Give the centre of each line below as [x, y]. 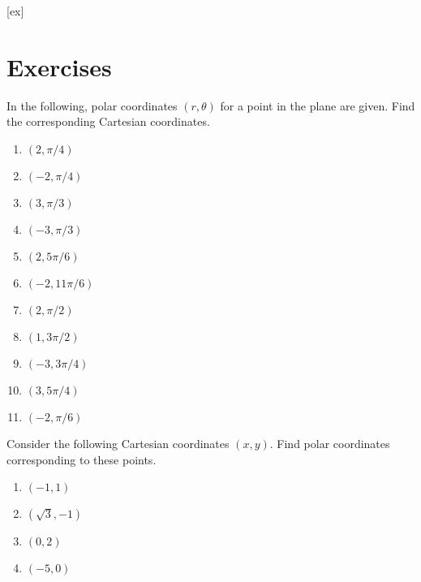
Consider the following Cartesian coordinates [118, 443]
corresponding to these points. [82, 459]
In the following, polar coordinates [92, 105]
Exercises [59, 66]
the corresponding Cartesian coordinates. [108, 121]
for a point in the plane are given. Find [318, 105]
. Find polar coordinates [330, 443]
